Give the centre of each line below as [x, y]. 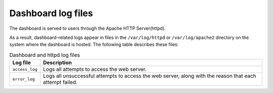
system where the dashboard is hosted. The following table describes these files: [94, 44]
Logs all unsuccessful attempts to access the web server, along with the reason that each [150, 76]
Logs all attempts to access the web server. [95, 69]
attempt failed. [60, 82]
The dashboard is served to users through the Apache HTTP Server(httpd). [88, 28]
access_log [25, 69]
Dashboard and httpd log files [45, 55]
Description [57, 63]
